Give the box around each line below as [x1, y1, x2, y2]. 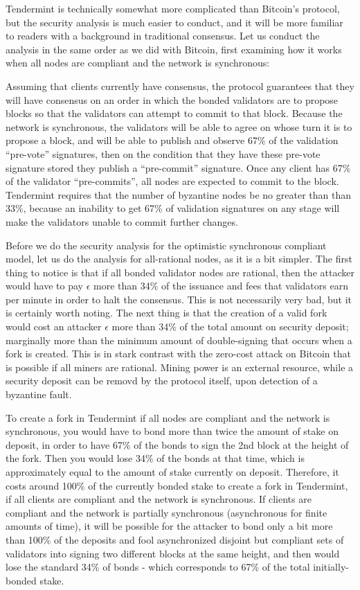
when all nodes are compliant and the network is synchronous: [6, 55, 270, 70]
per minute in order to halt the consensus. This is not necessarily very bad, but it [6, 292, 352, 306]
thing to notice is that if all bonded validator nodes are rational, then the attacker [6, 265, 354, 279]
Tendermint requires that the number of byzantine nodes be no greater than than [6, 187, 351, 202]
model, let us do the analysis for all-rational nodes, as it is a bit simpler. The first [6, 251, 352, 266]
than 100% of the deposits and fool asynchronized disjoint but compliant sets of [6, 532, 344, 546]
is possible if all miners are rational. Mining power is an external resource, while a [6, 359, 354, 374]
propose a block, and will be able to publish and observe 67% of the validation [6, 133, 339, 147]
